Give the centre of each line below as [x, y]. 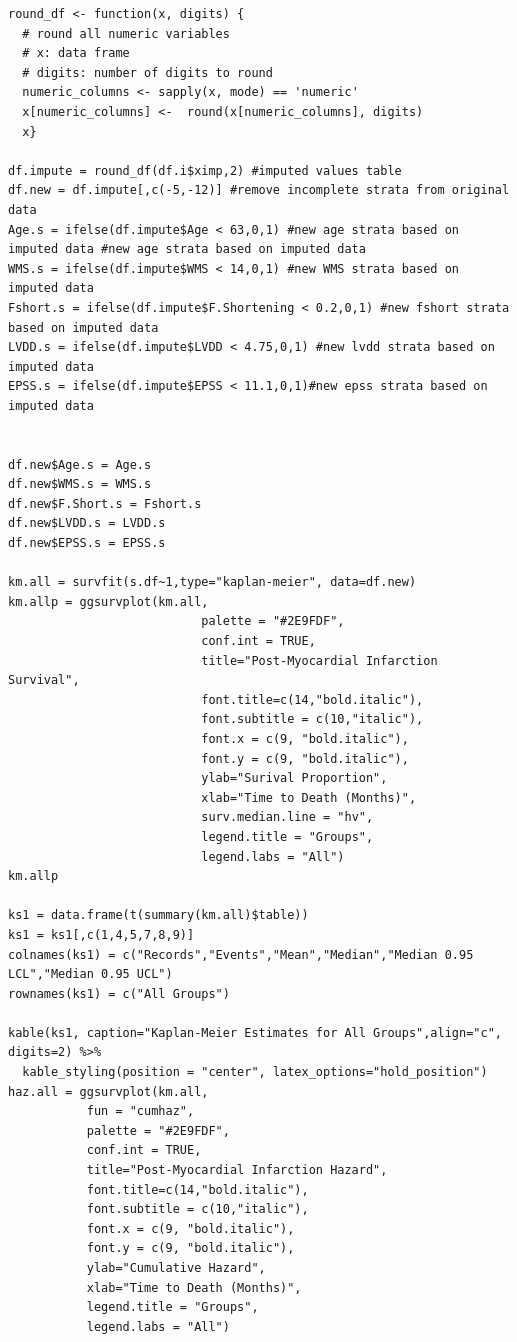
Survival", [44, 680]
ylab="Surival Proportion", [294, 778]
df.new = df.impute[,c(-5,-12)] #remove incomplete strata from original [259, 190]
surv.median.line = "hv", [287, 817]
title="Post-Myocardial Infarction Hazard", [237, 1170]
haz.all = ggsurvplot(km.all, [108, 1091]
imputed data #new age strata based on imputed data [187, 249]
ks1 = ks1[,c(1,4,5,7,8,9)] [101, 934]
